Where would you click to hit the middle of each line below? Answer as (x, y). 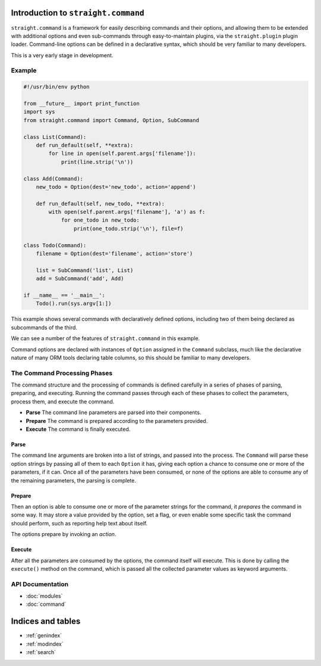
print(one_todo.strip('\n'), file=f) (128, 228)
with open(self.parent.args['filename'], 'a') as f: (127, 212)
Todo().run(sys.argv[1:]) (74, 304)
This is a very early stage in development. (62, 55)
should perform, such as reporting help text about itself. (79, 523)
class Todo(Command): (55, 245)
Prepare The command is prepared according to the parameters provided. (117, 421)
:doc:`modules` (44, 596)
